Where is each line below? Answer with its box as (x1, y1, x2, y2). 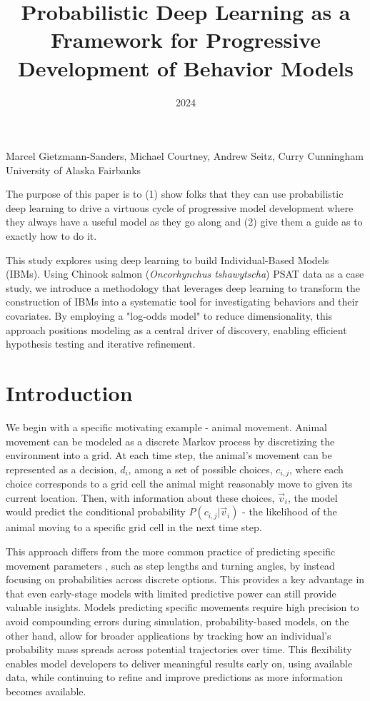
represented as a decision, (6, 461, 117, 476)
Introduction (6, 378, 133, 407)
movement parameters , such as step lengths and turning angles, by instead (6, 558, 335, 573)
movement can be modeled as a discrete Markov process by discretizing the (6, 433, 335, 448)
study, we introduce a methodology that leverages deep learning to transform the (6, 280, 360, 295)
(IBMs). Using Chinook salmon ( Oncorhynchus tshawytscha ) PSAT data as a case (6, 266, 364, 281)
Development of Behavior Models (18, 53, 354, 82)
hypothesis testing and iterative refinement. (6, 336, 196, 351)
